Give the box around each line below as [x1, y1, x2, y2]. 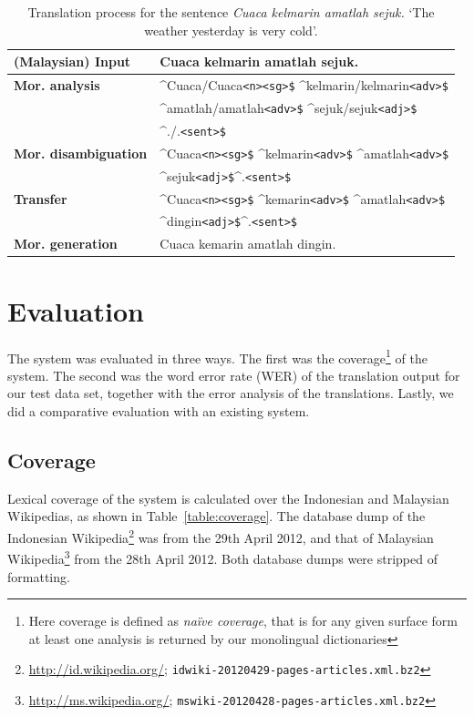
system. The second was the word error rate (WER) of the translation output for [7, 365, 460, 384]
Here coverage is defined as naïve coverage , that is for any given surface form [28, 611, 458, 630]
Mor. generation [14, 234, 118, 253]
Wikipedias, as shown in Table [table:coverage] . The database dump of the [7, 506, 426, 526]
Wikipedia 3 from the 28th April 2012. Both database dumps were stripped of [7, 547, 438, 568]
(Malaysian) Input [14, 52, 131, 71]
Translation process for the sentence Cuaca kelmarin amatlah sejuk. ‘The [27, 3, 435, 21]
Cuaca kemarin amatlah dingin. [160, 234, 336, 253]
